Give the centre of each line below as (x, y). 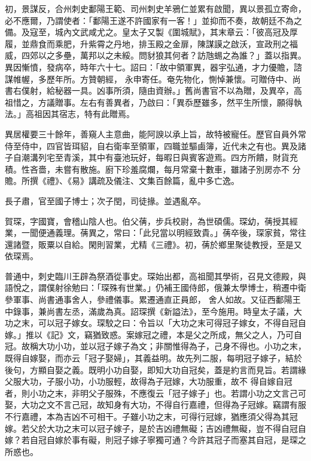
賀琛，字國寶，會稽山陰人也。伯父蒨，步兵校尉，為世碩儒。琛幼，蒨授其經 (151, 221)
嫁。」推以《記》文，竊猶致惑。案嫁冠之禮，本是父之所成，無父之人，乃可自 (153, 334)
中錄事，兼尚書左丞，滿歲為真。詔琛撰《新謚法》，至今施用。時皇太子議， (149, 311)
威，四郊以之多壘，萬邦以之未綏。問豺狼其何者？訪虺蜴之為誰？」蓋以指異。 (155, 55)
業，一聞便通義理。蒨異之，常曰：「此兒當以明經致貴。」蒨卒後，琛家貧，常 (151, 233)
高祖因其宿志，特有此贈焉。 (80, 114)
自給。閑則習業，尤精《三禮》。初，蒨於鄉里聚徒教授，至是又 (182, 244)
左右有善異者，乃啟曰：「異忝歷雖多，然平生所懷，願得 (187, 102)
